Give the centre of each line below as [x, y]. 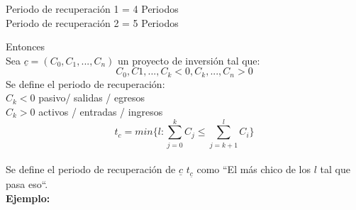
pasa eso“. [27, 184]
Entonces [26, 46]
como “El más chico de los [254, 169]
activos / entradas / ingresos [101, 112]
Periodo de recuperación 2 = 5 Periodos [92, 22]
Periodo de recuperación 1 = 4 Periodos [92, 9]
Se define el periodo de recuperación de [91, 169]
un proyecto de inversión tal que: [189, 60]
